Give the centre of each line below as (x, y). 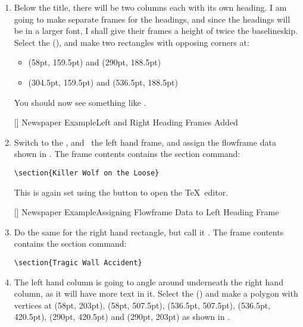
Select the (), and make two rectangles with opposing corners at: (132, 42)
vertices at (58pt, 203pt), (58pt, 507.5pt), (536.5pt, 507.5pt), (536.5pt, (142, 305)
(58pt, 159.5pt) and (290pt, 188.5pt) (95, 62)
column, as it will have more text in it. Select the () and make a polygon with (156, 293)
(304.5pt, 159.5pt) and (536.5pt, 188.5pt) (103, 82)
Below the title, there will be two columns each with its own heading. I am (150, 7)
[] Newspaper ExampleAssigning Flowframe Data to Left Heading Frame (146, 212)
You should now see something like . (80, 102)
